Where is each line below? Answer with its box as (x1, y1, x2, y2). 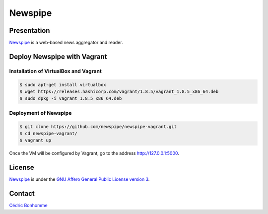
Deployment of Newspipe (9, 109, 72, 116)
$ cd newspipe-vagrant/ (19, 131, 78, 136)
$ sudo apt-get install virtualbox (19, 82, 106, 87)
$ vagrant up (19, 138, 52, 143)
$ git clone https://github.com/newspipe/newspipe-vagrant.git (19, 124, 177, 129)
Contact (9, 189, 35, 198)
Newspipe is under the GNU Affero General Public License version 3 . (9, 176, 150, 182)
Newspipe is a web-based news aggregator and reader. (9, 40, 124, 46)
